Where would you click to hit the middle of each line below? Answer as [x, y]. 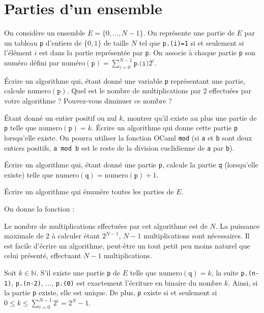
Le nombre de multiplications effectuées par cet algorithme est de [106, 225]
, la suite [225, 273]
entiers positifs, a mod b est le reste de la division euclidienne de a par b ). [119, 147]
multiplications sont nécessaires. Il [197, 236]
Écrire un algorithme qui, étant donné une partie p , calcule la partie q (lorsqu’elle [131, 165]
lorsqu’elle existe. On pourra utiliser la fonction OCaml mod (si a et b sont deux [128, 137]
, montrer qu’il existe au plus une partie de [190, 117]
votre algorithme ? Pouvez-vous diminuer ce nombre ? [88, 101]
